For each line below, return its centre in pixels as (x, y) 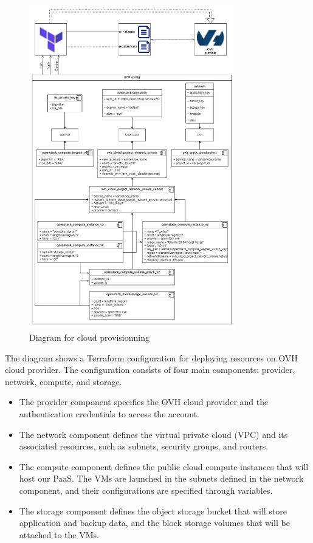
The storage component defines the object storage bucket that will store (153, 511)
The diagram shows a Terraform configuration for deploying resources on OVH (151, 357)
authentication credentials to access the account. (109, 414)
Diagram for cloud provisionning (89, 337)
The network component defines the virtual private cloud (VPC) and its (153, 434)
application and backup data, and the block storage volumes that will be (154, 523)
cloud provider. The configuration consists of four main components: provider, (150, 370)
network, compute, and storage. (64, 381)
